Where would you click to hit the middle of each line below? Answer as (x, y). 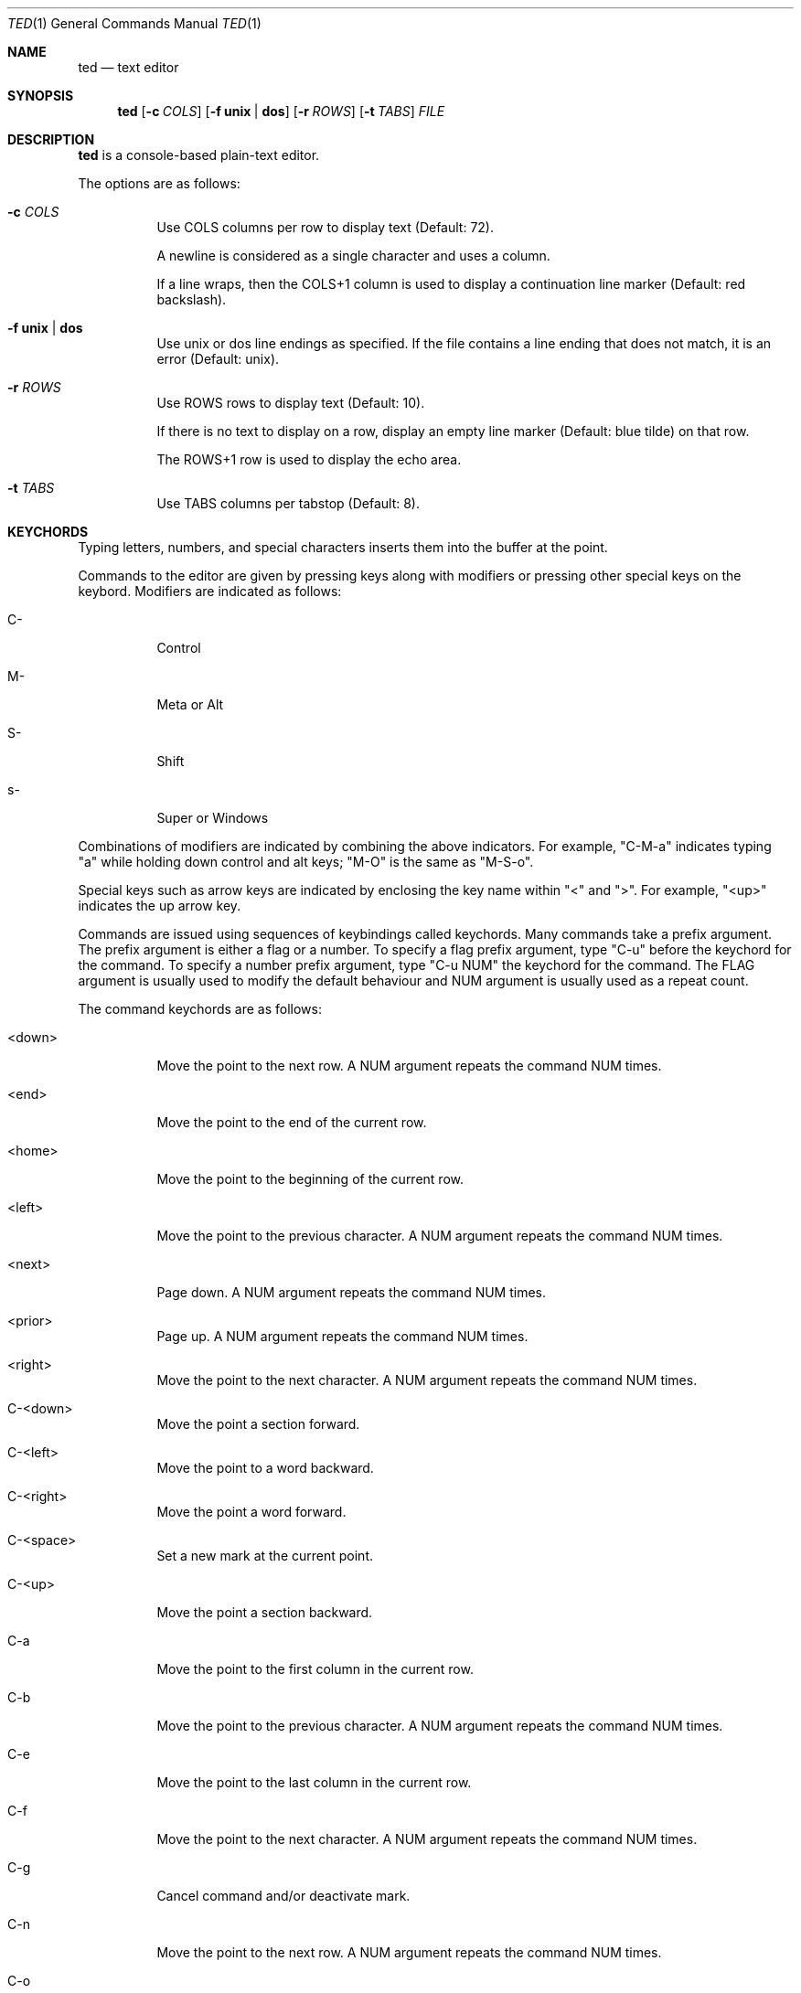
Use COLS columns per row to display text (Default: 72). (326, 227)
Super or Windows (213, 818)
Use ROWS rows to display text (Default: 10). (291, 403)
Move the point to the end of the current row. (292, 1122)
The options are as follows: (159, 183)
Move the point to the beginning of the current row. (310, 1179)
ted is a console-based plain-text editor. (199, 155)
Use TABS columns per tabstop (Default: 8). (288, 503)
